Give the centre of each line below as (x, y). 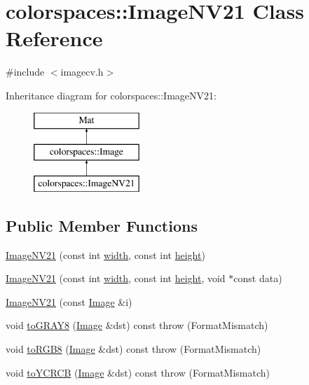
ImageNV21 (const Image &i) (69, 301)
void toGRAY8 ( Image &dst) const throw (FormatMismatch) (137, 325)
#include (25, 72)
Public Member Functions (102, 225)
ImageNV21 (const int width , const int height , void (116, 278)
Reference (54, 38)
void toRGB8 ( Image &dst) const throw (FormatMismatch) (133, 349)
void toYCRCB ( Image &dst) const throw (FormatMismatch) (138, 372)
